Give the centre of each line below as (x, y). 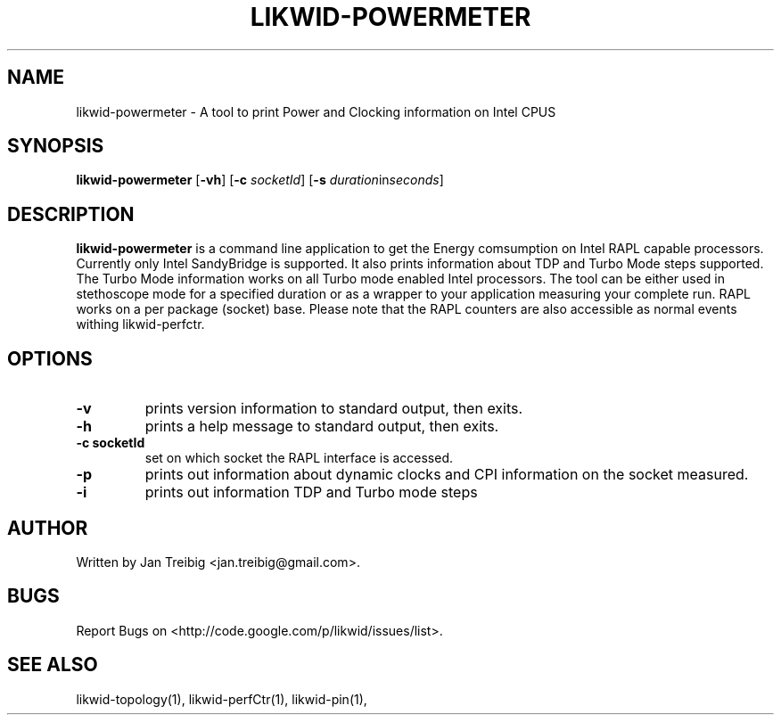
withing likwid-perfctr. (140, 324)
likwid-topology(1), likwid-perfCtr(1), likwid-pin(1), (222, 699)
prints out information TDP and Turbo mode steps (311, 492)
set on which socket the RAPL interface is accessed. (299, 458)
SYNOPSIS (56, 146)
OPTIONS (50, 358)
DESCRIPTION (71, 214)
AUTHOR (48, 528)
